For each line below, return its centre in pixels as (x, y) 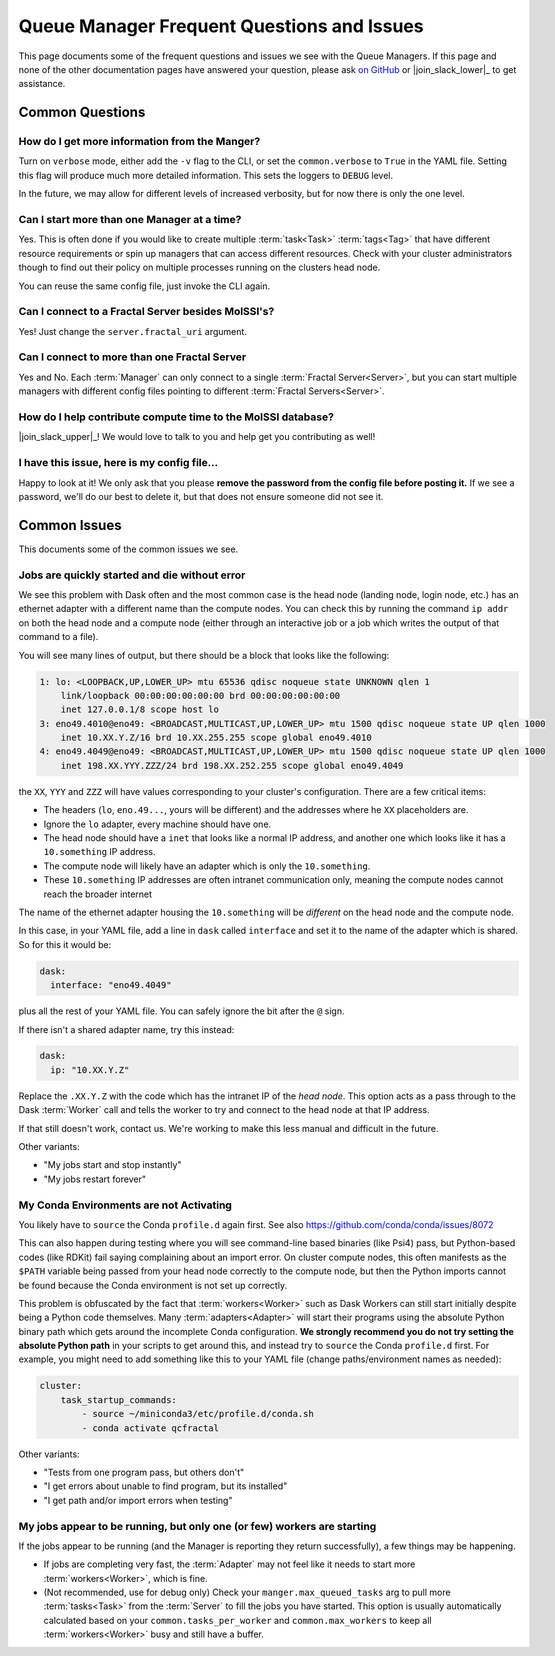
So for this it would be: (65, 944)
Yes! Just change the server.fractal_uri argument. (132, 331)
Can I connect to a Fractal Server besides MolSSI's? (146, 312)
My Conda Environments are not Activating (125, 1205)
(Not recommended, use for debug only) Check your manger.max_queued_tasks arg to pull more (247, 1592)
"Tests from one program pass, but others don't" (144, 1472)
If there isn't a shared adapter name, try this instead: (126, 1029)
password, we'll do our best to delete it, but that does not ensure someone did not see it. (201, 496)
